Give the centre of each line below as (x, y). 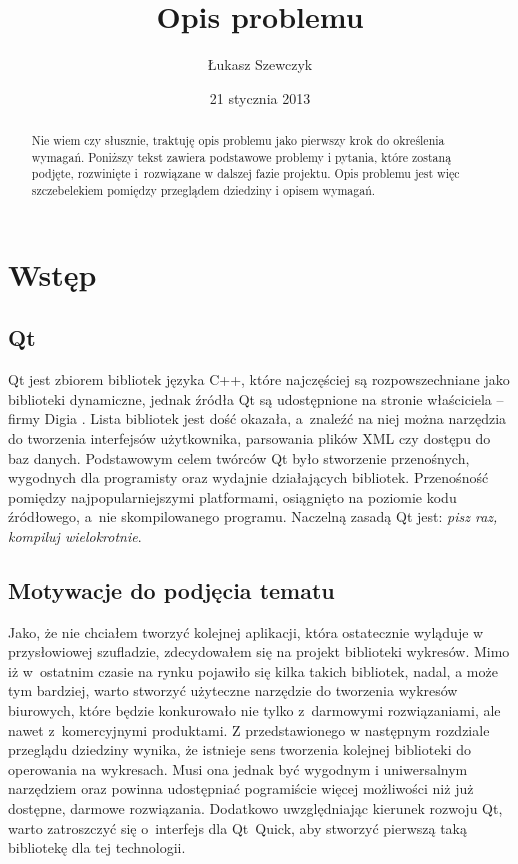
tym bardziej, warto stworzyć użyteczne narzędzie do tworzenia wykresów (233, 690)
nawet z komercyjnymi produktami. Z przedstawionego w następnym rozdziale (249, 729)
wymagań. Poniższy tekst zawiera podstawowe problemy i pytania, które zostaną (241, 156)
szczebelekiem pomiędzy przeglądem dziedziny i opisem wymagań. (203, 190)
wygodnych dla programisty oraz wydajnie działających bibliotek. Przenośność (248, 477)
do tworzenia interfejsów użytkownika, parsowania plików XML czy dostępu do (249, 437)
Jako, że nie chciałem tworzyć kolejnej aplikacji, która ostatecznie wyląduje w (246, 631)
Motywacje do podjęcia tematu (171, 589)
